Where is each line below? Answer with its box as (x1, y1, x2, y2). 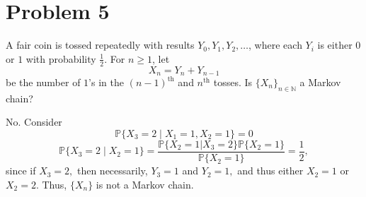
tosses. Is (213, 75, 253, 89)
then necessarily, (76, 163, 148, 178)
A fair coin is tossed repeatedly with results (6, 37, 195, 52)
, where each (248, 37, 302, 52)
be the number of (6, 75, 81, 89)
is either (317, 37, 353, 52)
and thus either (237, 163, 304, 178)
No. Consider (6, 114, 62, 129)
